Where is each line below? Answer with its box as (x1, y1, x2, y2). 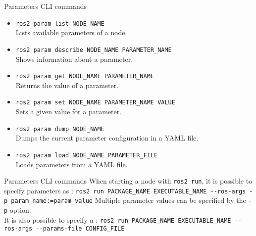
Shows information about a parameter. (15, 53, 133, 64)
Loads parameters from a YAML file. (15, 159, 128, 169)
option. (9, 205, 31, 215)
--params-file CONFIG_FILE (36, 225, 125, 233)
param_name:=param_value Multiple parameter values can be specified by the (11, 195, 246, 205)
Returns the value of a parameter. (15, 80, 119, 90)
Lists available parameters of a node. (15, 27, 127, 38)
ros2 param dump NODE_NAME (15, 125, 104, 133)
